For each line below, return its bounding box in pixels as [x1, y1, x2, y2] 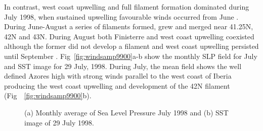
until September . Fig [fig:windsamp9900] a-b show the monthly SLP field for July [4, 50, 257, 61]
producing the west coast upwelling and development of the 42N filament [4, 80, 230, 91]
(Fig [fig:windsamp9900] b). [4, 90, 92, 101]
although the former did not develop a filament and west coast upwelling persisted [4, 41, 259, 51]
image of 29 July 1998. [24, 117, 94, 127]
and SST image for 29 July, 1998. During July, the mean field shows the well [4, 60, 242, 71]
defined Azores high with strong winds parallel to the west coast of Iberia [4, 71, 232, 81]
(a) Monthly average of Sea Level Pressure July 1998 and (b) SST [24, 107, 229, 117]
